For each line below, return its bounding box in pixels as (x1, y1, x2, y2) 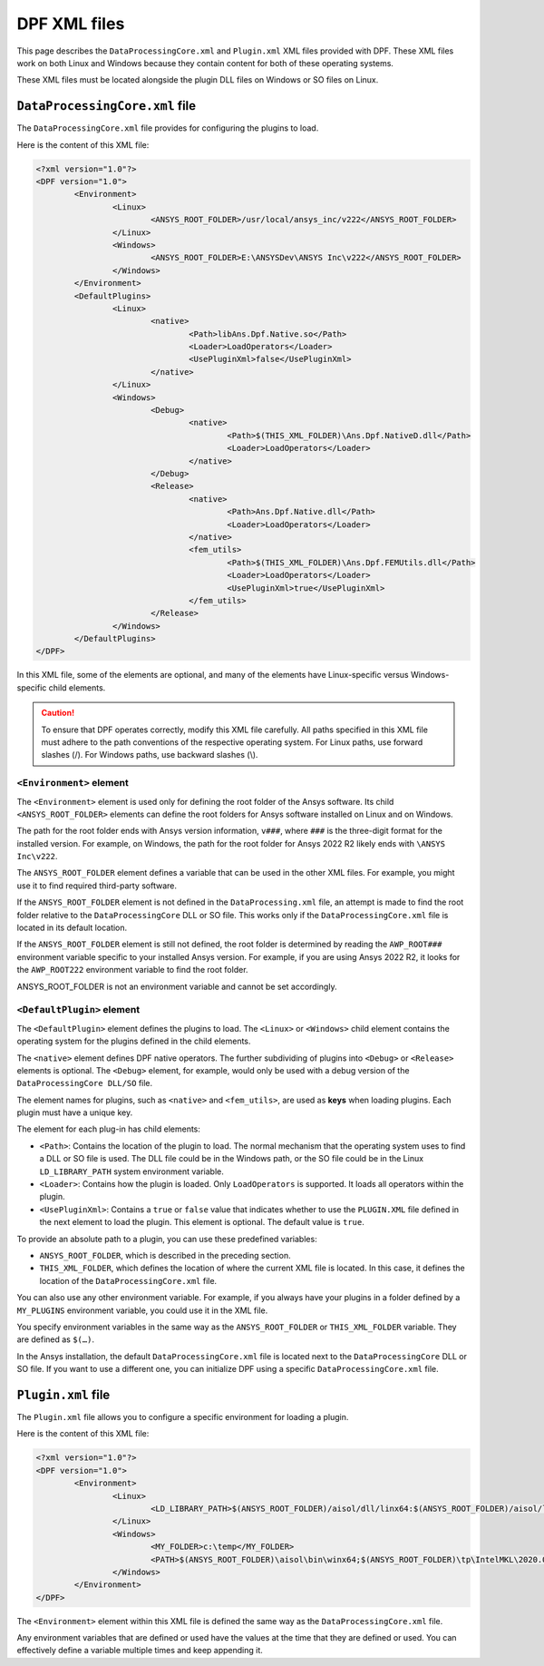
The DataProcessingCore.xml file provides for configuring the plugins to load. (16, 122, 319, 133)
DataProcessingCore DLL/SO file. (16, 1078, 153, 1089)
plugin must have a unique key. (16, 1107, 133, 1118)
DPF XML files (16, 14, 125, 34)
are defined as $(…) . (16, 1334, 95, 1345)
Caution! (41, 708, 75, 719)
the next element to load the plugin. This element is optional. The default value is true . (39, 1217, 364, 1228)
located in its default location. (16, 922, 128, 934)
